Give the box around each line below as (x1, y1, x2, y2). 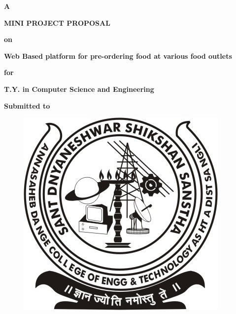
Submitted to (4, 100, 50, 111)
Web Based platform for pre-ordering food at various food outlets (4, 50, 232, 61)
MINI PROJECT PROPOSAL (4, 17, 110, 28)
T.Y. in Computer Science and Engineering (4, 83, 154, 94)
